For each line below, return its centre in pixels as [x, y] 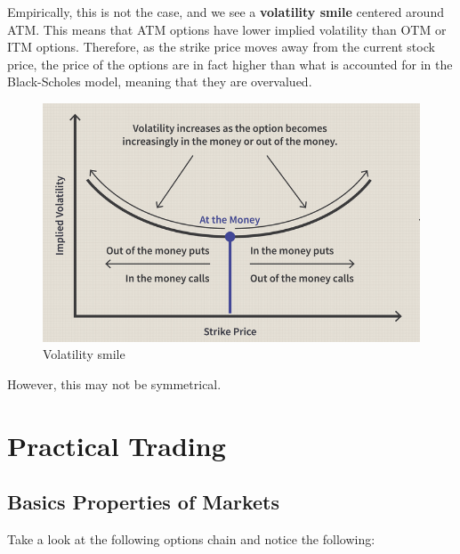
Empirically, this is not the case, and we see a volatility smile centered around [226, 12]
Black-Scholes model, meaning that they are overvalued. [160, 81]
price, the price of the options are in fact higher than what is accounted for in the [230, 64]
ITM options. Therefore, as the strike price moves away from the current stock [221, 47]
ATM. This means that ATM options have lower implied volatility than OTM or [227, 29]
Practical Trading [117, 445]
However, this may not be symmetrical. [114, 384]
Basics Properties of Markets [144, 502]
